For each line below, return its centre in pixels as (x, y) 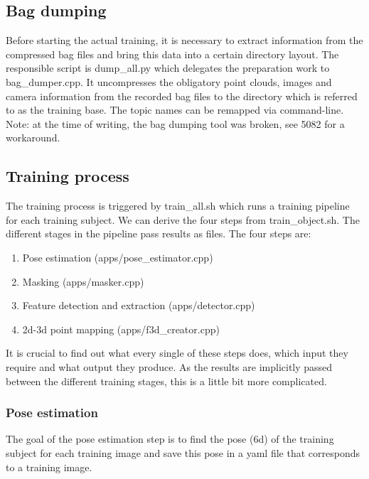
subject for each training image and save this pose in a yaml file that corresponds (183, 452)
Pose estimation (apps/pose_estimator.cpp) (118, 257)
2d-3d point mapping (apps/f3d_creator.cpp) (121, 329)
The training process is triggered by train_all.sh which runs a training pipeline (178, 206)
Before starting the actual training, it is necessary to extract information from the (184, 40)
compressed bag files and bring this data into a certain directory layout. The (172, 54)
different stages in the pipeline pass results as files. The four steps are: (159, 233)
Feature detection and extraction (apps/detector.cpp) (139, 305)
